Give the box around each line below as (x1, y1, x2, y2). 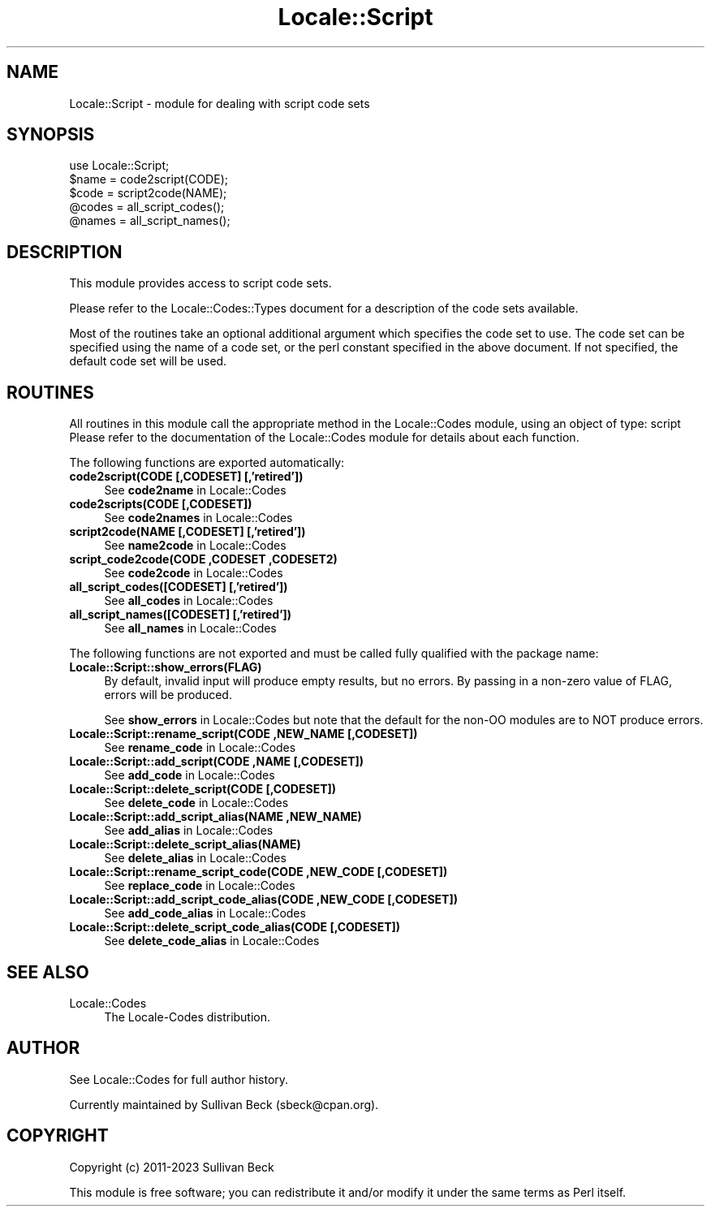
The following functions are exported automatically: (69, 455, 345, 470)
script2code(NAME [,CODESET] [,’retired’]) (69, 524, 306, 539)
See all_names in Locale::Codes (104, 621, 277, 636)
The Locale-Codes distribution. (104, 1009, 271, 1024)
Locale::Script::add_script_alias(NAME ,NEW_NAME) (69, 809, 362, 824)
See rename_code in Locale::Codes (104, 740, 296, 755)
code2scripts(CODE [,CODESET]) (69, 497, 252, 512)
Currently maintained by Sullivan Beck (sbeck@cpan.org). (69, 1097, 379, 1112)
